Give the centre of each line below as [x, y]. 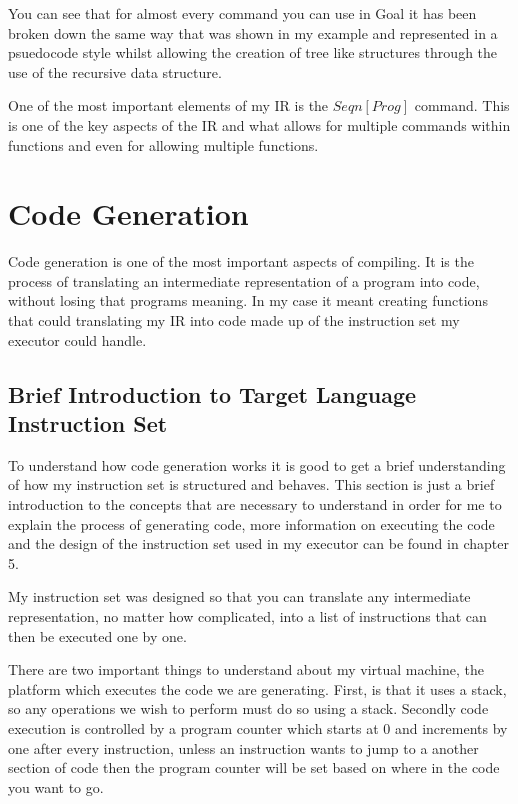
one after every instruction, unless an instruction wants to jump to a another [243, 747]
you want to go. [56, 786]
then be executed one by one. [97, 635]
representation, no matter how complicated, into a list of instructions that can [247, 616]
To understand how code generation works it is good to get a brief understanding [257, 464]
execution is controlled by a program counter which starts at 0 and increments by [258, 727]
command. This [462, 105]
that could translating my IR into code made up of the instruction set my [234, 320]
